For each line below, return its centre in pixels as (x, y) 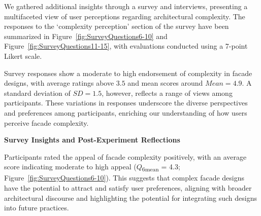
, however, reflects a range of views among (167, 93)
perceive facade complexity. (46, 122)
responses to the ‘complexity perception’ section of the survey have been (117, 26)
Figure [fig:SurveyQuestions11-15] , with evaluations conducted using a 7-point (126, 46)
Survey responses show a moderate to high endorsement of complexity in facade (128, 73)
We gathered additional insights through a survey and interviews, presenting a (126, 6)
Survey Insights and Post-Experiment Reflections (92, 140)
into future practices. (37, 208)
